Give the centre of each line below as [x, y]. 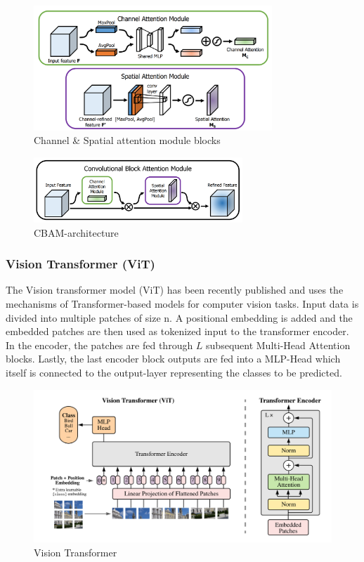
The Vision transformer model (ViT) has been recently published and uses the [175, 290]
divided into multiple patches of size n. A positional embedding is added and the [179, 317]
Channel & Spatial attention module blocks [127, 140]
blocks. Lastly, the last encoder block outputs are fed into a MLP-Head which [173, 359]
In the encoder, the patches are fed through [99, 345]
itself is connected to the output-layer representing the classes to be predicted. [174, 373]
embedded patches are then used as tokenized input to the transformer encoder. [177, 331]
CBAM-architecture [76, 232]
